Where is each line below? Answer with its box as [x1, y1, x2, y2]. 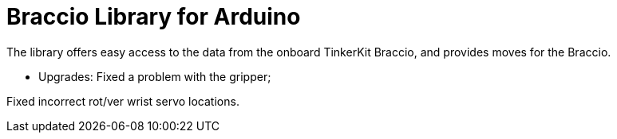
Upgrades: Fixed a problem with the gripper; [38, 69, 271, 83]
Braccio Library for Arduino [6, 3, 301, 30]
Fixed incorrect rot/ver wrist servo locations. [6, 94, 239, 108]
